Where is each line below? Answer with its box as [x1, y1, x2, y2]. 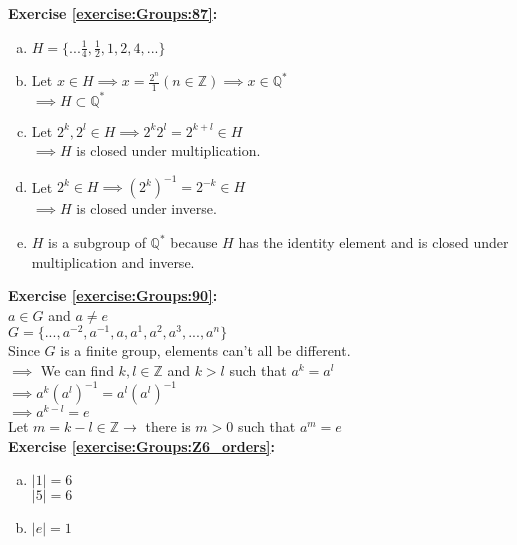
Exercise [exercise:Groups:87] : [8, 3, 218, 23]
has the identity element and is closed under [238, 232, 509, 253]
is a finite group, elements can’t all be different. [60, 340, 351, 361]
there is [145, 416, 191, 437]
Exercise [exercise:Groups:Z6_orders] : [8, 435, 276, 456]
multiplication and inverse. [31, 251, 195, 272]
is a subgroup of [48, 232, 146, 253]
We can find [40, 360, 114, 381]
